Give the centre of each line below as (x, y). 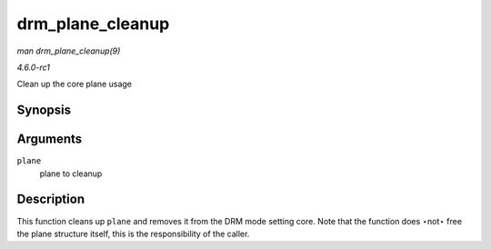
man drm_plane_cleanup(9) (69, 51)
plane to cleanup (71, 174)
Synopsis (44, 110)
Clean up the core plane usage (74, 84)
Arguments (50, 139)
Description (51, 199)
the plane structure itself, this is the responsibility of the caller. (133, 234)
